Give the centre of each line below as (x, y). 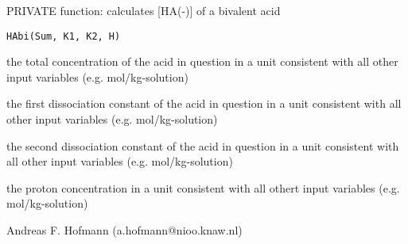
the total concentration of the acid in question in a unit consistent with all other (202, 61)
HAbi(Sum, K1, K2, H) (64, 36)
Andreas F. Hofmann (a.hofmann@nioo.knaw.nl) (124, 230)
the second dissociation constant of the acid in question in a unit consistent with (203, 145)
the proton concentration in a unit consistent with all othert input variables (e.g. (203, 187)
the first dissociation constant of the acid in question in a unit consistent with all (204, 103)
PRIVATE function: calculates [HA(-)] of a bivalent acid (144, 10)
